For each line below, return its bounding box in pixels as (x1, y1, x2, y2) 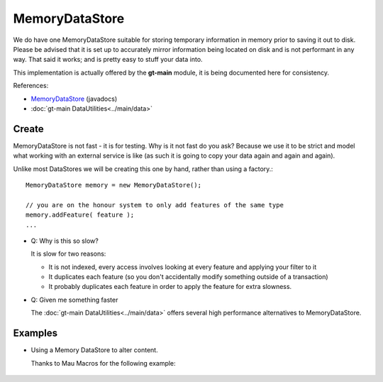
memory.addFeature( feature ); (26, 211, 135, 219)
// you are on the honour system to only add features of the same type (26, 201, 284, 209)
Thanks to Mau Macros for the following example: (30, 359, 177, 367)
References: (13, 82, 49, 90)
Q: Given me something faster (30, 295, 118, 304)
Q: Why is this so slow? (30, 236, 99, 245)
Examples (13, 327, 58, 339)
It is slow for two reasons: (30, 249, 106, 258)
